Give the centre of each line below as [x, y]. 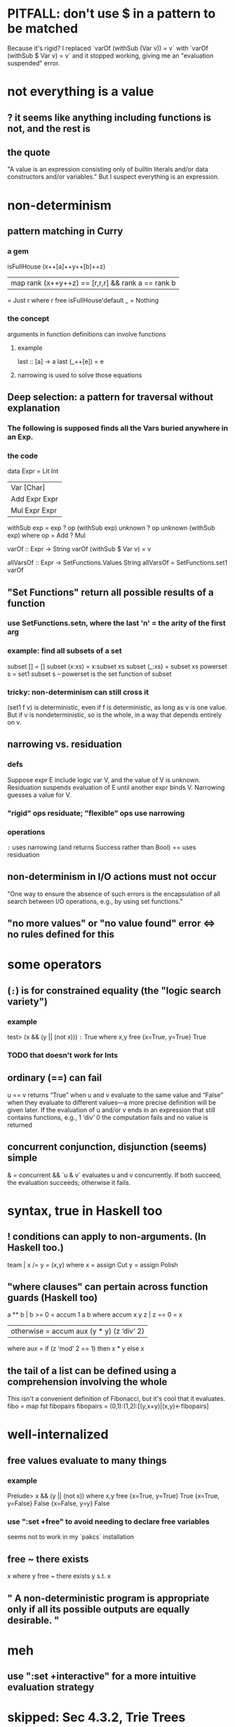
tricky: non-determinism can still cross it [78, 692]
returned [20, 1124]
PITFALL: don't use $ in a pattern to [112, 14]
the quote [29, 152]
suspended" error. [34, 63]
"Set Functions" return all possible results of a [110, 592]
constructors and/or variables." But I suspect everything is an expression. [113, 177]
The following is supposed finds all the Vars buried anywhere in [118, 428]
